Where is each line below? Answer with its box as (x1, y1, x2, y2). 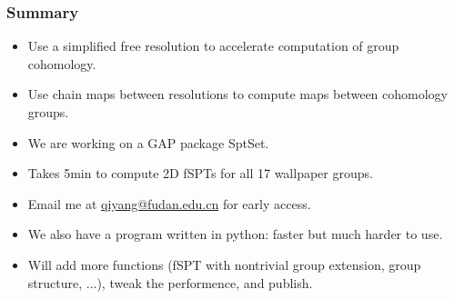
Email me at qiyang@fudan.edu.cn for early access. (27, 194, 311, 213)
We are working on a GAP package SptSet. (27, 133, 269, 152)
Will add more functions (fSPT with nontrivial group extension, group (27, 254, 421, 274)
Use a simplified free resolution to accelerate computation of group (27, 36, 399, 55)
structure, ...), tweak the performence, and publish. (27, 273, 313, 292)
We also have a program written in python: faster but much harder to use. (27, 224, 443, 244)
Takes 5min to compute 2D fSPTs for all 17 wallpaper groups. (27, 164, 373, 183)
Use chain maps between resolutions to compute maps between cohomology (27, 85, 448, 104)
